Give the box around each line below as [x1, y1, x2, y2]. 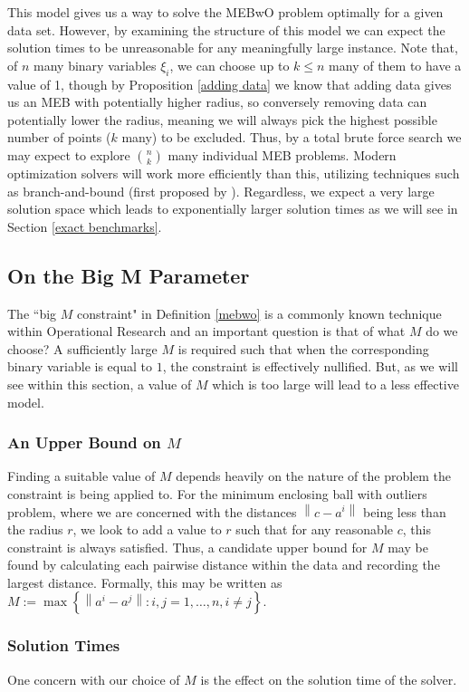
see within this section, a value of [7, 374, 192, 393]
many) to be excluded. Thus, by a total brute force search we [121, 128, 462, 147]
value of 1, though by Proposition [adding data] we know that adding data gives [7, 74, 452, 93]
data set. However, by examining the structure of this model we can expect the [7, 20, 445, 39]
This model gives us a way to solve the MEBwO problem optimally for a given [7, 3, 444, 21]
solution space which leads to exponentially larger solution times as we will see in [7, 199, 458, 218]
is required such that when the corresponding [177, 339, 429, 358]
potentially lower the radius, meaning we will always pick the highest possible [7, 110, 437, 129]
